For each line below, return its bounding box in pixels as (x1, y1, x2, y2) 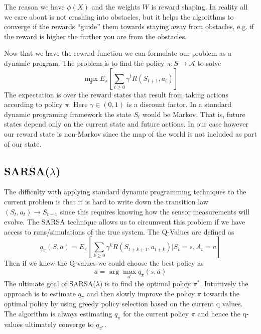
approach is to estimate (4, 288, 76, 298)
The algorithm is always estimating (4, 308, 112, 318)
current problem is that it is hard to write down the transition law (4, 196, 208, 206)
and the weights (91, 2, 140, 12)
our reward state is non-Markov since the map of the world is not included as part (4, 128, 257, 139)
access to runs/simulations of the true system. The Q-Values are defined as (4, 226, 234, 237)
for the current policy (123, 308, 189, 318)
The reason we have (4, 2, 65, 12)
